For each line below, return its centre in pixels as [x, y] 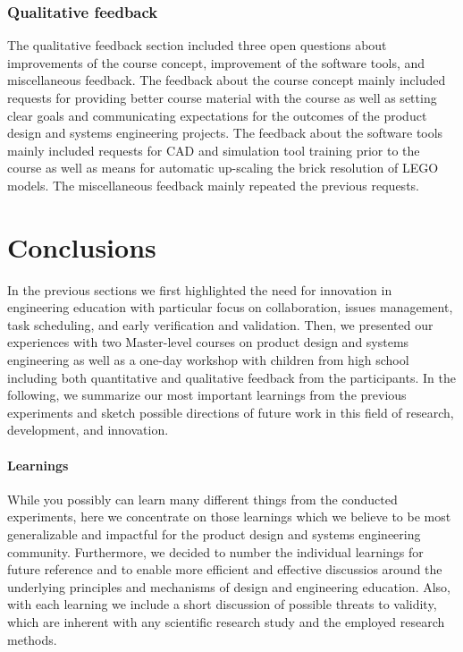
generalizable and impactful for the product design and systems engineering [214, 534]
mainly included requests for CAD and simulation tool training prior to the [214, 150]
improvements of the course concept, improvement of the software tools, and [216, 62]
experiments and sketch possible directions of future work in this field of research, [231, 412]
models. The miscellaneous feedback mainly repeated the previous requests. [213, 185]
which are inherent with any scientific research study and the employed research [226, 621]
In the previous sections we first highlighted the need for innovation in [200, 289]
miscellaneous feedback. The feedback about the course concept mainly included [227, 80]
